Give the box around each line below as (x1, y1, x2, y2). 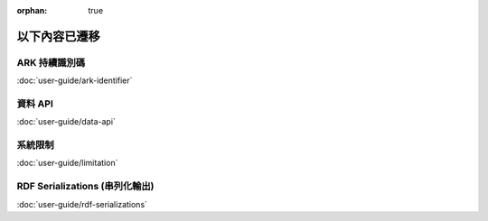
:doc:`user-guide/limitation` (16, 158, 118, 169)
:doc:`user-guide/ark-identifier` (16, 75, 133, 86)
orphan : (16, 5, 48, 15)
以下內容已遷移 (16, 28, 100, 44)
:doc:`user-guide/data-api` (16, 116, 117, 127)
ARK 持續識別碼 (16, 56, 86, 69)
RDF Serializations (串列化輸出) (16, 180, 155, 193)
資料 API (16, 97, 53, 110)
